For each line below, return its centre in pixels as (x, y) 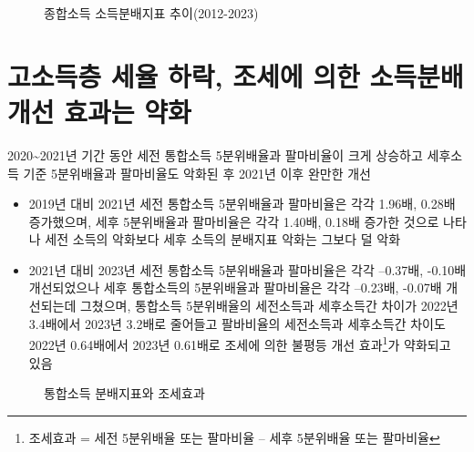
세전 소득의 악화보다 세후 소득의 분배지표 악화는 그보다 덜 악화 (223, 239)
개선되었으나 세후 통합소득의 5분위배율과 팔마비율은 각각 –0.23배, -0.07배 (235, 288)
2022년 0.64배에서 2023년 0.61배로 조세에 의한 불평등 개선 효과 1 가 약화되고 (240, 343)
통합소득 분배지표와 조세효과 (124, 393)
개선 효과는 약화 (99, 111)
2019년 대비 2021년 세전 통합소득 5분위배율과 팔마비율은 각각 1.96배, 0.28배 (242, 204)
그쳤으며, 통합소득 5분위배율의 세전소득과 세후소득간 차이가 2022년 (269, 306)
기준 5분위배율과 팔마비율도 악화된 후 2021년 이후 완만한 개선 (197, 173)
